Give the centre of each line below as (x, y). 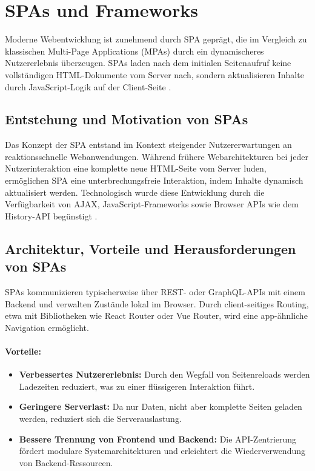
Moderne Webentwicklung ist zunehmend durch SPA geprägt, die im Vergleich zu (156, 39)
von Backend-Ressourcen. (66, 462)
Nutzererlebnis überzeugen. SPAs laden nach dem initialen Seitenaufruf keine (148, 63)
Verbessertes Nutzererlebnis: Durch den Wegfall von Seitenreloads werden (164, 374)
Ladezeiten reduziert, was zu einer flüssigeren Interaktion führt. (137, 386)
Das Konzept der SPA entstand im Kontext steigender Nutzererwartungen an (148, 145)
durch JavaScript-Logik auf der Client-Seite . (88, 86)
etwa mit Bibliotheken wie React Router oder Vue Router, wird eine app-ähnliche (156, 316)
